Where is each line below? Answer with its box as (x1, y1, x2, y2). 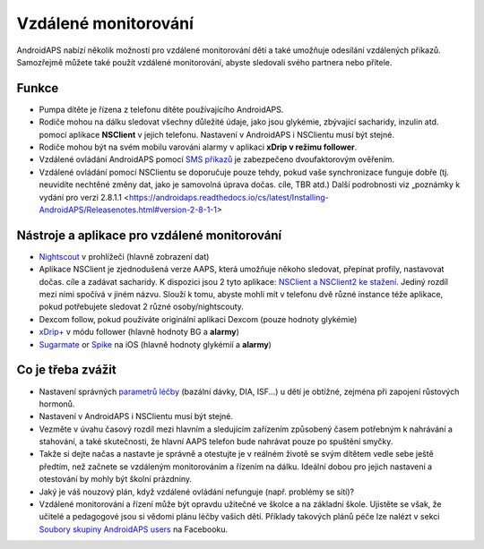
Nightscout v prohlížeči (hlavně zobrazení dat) (39, 251, 210, 262)
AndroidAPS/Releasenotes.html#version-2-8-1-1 (39, 204, 218, 215)
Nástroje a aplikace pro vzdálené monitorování (16, 227, 282, 243)
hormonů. (39, 399, 75, 409)
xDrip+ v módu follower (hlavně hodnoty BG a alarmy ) (39, 327, 239, 338)
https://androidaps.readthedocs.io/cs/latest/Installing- (128, 192, 329, 202)
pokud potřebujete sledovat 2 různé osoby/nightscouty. (39, 301, 244, 313)
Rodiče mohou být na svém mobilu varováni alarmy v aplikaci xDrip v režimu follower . (39, 142, 358, 152)
